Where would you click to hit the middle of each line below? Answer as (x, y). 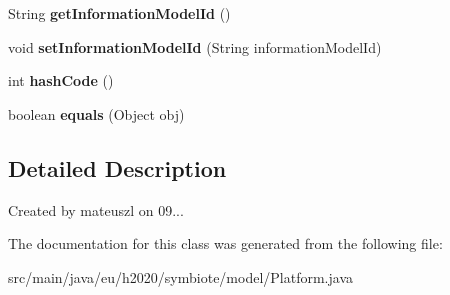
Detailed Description (117, 167)
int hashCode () (61, 80)
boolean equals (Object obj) (96, 113)
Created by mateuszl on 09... (96, 209)
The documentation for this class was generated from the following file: (225, 243)
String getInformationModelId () (119, 13)
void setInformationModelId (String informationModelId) (195, 46)
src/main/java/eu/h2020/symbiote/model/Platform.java (181, 276)
